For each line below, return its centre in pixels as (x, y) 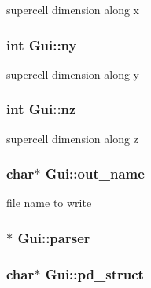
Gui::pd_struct (94, 273)
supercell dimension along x (73, 9)
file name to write (49, 203)
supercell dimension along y (73, 74)
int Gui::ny (42, 44)
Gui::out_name (95, 174)
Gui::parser (54, 237)
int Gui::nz (41, 109)
